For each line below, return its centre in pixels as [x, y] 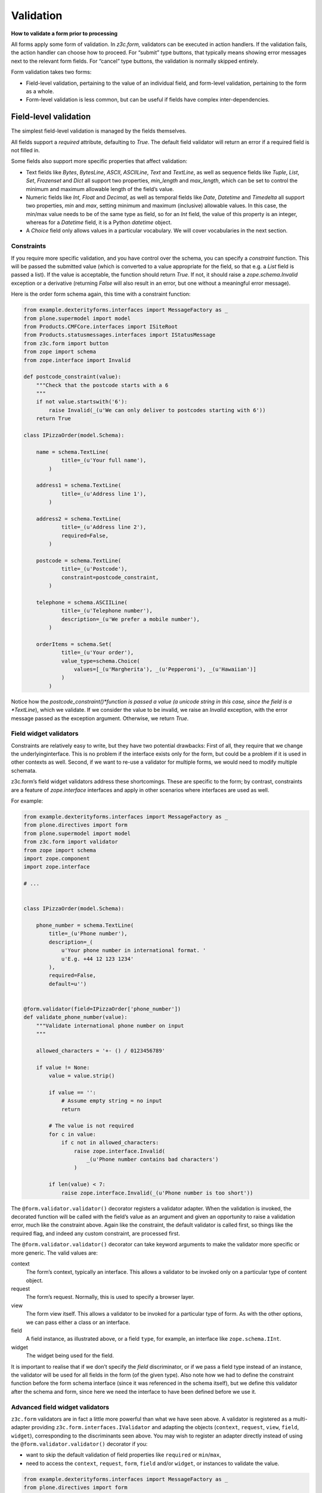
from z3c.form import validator [71, 842]
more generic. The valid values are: [55, 1253]
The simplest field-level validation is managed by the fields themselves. [99, 131]
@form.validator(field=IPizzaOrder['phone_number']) [102, 1009]
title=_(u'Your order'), [97, 653]
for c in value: [72, 1134]
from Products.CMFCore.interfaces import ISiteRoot [101, 326]
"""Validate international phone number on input [110, 1025]
